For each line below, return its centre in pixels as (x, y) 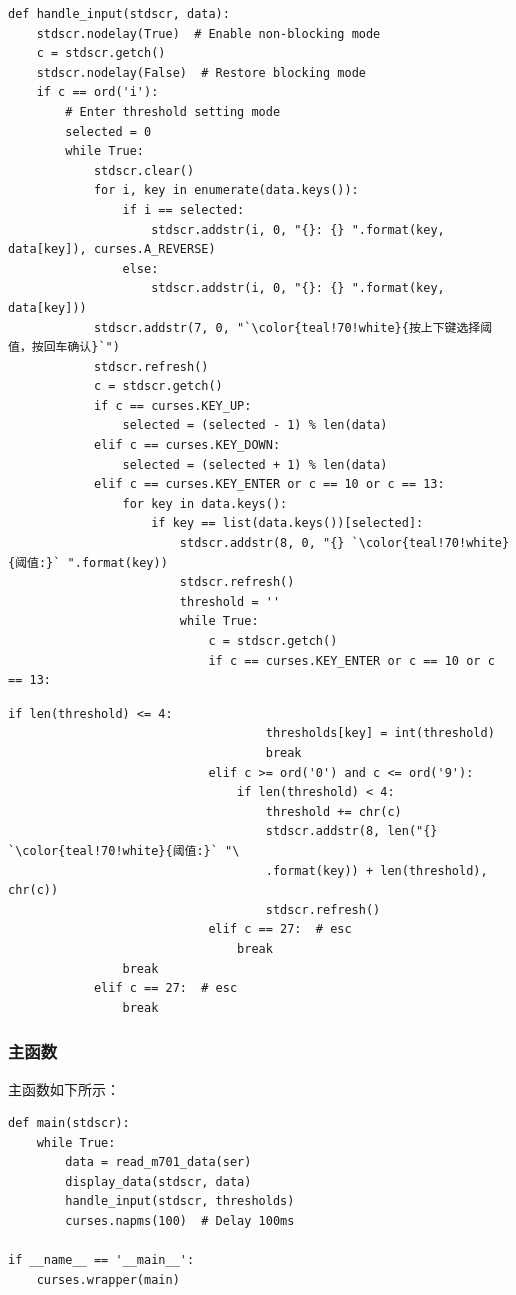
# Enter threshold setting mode (173, 111)
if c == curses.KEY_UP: (172, 405)
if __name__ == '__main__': (101, 1260)
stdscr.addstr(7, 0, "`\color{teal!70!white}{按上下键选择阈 (293, 327)
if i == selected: (183, 209)
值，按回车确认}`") (64, 347)
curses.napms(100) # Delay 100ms (180, 1221)
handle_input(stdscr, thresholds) (180, 1201)
